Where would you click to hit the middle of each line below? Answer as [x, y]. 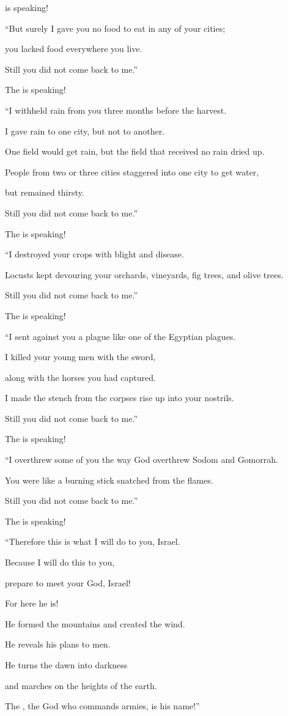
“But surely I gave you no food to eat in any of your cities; [115, 28]
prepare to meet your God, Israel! [68, 582]
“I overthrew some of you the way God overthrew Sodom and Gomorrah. [142, 459]
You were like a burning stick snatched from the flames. [109, 480]
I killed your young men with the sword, [80, 357]
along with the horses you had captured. [80, 377]
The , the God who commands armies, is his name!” [102, 706]
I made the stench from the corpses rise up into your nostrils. [120, 398]
